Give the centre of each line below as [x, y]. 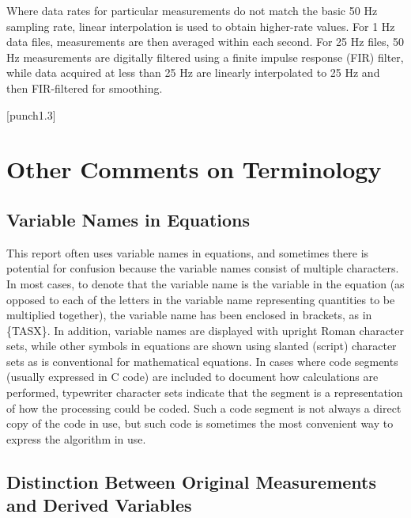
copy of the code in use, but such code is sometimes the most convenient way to [200, 423]
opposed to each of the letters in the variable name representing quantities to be [201, 299]
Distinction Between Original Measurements [191, 481]
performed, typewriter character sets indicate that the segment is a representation [205, 392]
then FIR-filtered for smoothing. [85, 88]
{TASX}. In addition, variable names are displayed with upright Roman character [205, 330]
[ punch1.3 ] [31, 114]
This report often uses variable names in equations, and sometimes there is [188, 252]
